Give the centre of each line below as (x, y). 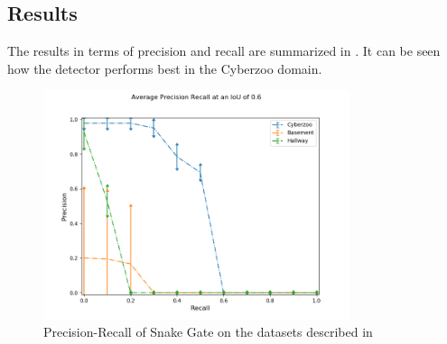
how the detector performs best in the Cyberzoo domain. (165, 68)
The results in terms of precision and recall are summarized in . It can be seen (224, 51)
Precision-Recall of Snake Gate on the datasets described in (208, 332)
